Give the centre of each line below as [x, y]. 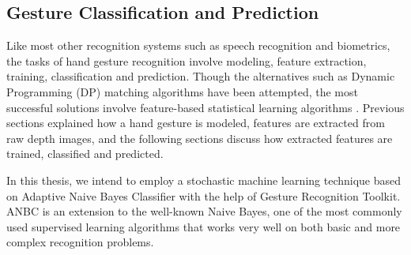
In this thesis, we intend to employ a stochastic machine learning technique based [204, 180]
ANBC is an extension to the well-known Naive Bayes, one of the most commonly [204, 211]
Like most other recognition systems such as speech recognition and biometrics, [198, 45]
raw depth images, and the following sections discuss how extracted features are [200, 138]
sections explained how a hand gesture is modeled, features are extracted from [196, 123]
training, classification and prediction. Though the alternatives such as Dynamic [201, 76]
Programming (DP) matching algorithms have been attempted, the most [182, 91]
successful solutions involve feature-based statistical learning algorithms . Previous [205, 107]
